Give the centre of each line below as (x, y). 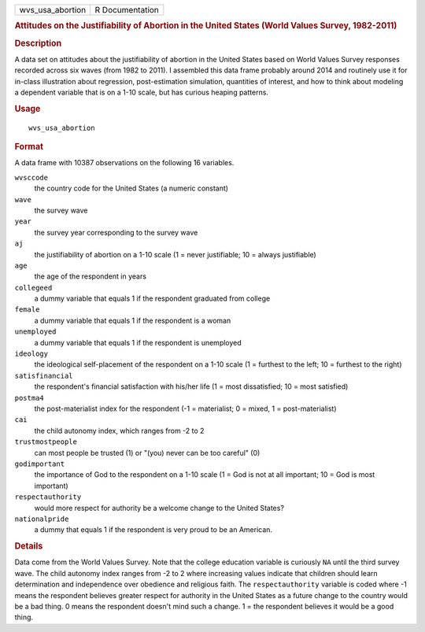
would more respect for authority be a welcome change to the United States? (159, 508)
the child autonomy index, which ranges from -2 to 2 (119, 431)
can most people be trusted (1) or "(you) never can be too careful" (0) (147, 453)
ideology (31, 354)
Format (29, 147)
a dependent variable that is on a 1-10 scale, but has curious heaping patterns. (142, 92)
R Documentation (127, 10)
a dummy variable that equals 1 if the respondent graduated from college (152, 298)
